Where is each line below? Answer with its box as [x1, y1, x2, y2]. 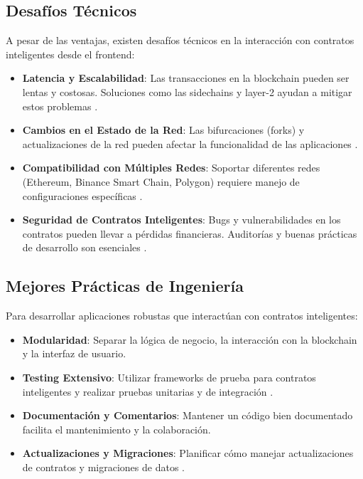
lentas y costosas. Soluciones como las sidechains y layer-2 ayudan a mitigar [22, 84, 352, 99]
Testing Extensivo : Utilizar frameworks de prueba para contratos [22, 369, 316, 384]
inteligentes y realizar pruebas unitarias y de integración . [22, 384, 273, 399]
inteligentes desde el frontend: [6, 46, 135, 61]
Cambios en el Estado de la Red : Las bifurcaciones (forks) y [22, 122, 305, 137]
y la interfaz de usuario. [22, 346, 126, 361]
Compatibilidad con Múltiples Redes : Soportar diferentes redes [22, 160, 320, 175]
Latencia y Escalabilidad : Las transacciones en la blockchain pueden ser [22, 70, 350, 85]
